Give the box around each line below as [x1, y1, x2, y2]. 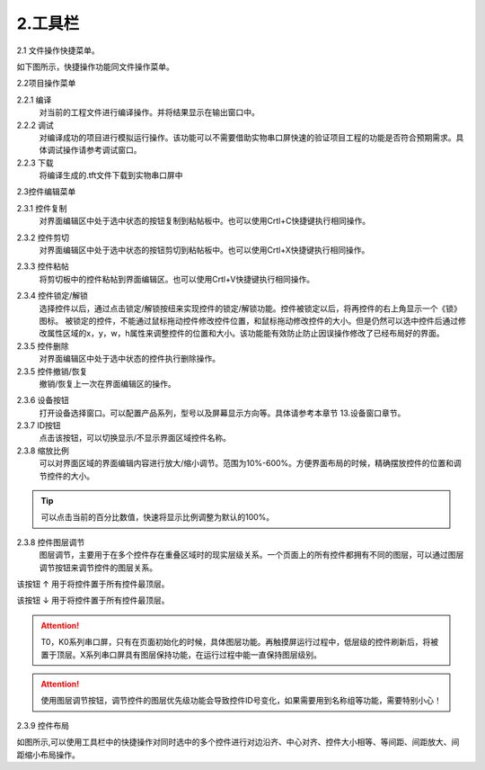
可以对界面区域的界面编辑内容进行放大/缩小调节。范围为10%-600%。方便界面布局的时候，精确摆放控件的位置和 [39, 458, 454, 469]
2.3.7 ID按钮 [16, 420, 62, 431]
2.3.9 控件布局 [16, 720, 70, 730]
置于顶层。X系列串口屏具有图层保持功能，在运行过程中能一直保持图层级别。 [40, 649, 322, 660]
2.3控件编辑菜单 [16, 186, 76, 197]
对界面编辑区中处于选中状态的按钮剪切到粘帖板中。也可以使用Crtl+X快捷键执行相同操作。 [39, 245, 370, 255]
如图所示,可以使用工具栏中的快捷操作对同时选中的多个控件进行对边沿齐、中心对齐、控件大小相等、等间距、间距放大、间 [16, 737, 460, 748]
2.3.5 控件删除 [16, 340, 69, 351]
